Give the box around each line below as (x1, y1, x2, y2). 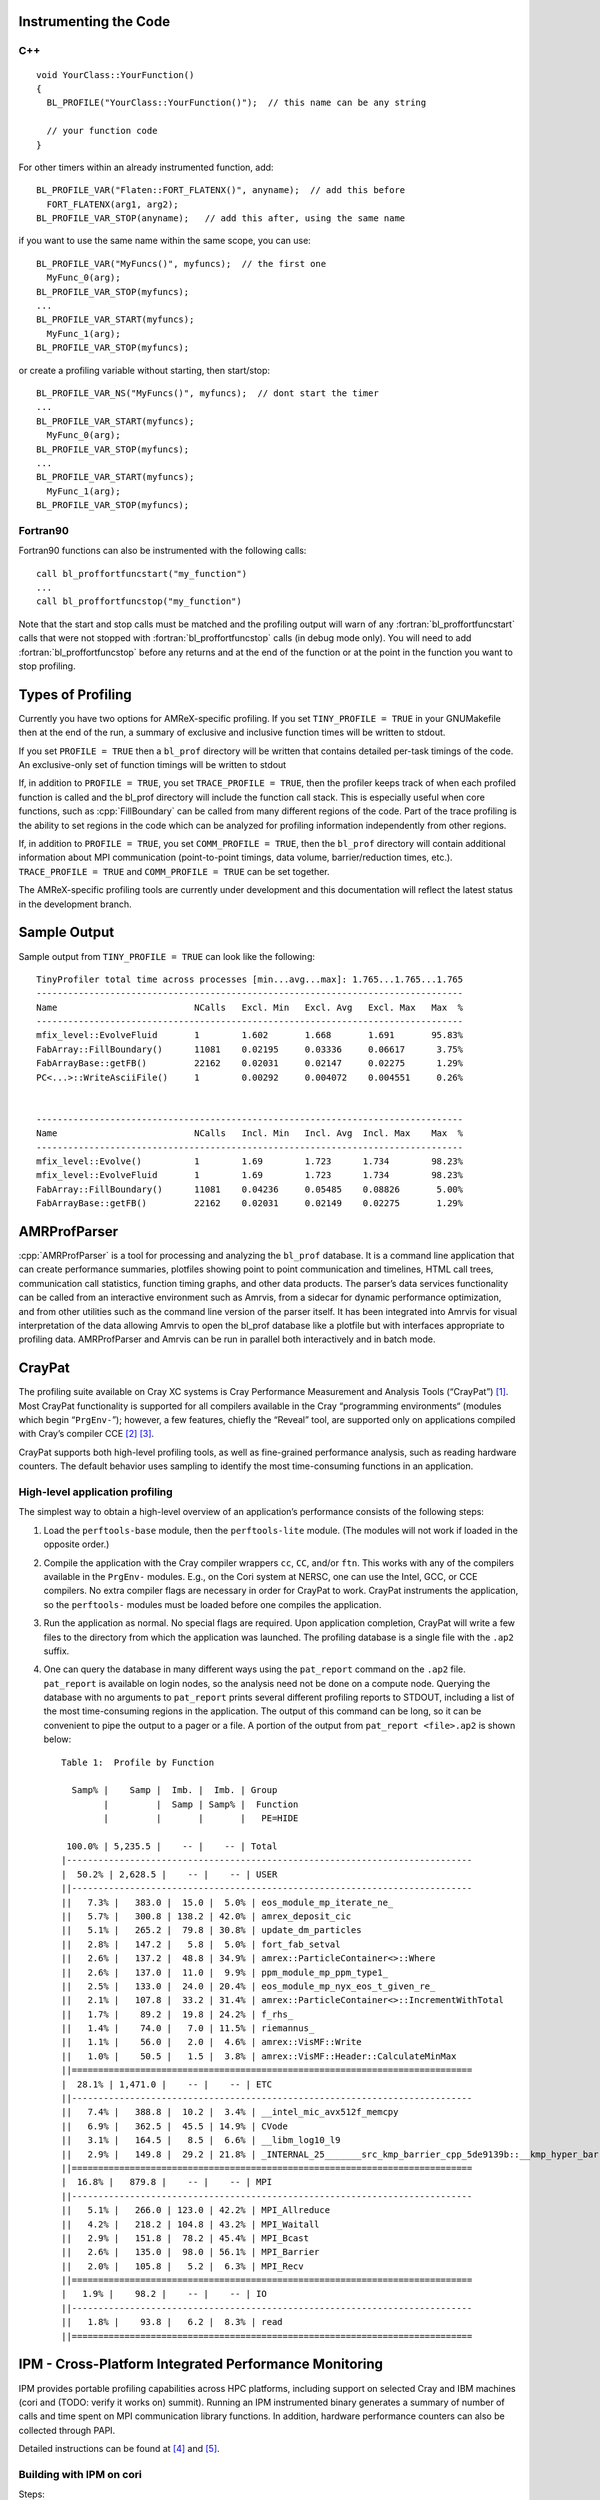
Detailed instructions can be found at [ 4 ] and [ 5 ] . (18, 2443, 220, 2455)
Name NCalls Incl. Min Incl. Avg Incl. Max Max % (36, 1128, 464, 1139)
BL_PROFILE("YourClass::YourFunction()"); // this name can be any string (46, 97, 427, 109)
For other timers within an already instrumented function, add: (18, 161, 274, 173)
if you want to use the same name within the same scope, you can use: (18, 235, 312, 247)
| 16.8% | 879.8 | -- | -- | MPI (61, 2176, 273, 2188)
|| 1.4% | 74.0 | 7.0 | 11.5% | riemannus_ (61, 2023, 315, 2034)
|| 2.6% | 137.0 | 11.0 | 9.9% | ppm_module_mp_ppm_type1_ (61, 1966, 389, 1978)
